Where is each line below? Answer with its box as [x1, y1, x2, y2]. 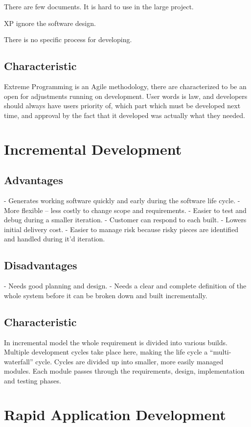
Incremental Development [4, 139, 182, 159]
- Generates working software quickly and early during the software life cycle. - [4, 195, 240, 205]
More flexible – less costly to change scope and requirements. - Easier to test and [4, 205, 247, 215]
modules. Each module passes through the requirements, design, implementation [4, 366, 245, 376]
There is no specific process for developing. [4, 34, 132, 45]
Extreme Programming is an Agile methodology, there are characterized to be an [4, 81, 247, 91]
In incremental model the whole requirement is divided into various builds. [4, 337, 228, 347]
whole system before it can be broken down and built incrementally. [4, 290, 207, 300]
